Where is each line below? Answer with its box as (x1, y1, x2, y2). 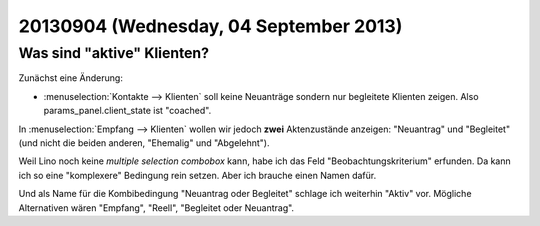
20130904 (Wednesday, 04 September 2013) (18, 15, 403, 37)
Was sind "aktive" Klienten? (18, 44, 210, 62)
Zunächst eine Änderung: (18, 72, 124, 84)
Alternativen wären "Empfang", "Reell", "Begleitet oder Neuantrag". (18, 201, 295, 214)
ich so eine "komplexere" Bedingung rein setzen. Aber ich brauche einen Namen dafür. (18, 169, 377, 181)
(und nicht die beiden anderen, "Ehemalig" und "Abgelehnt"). (18, 136, 270, 149)
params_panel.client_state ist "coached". (43, 105, 212, 117)
